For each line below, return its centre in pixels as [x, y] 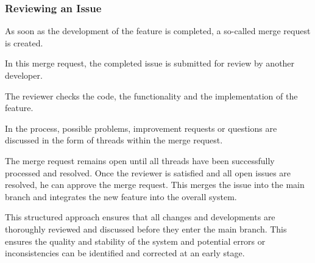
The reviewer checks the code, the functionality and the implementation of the [151, 95]
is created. [24, 42]
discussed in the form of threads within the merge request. [114, 140]
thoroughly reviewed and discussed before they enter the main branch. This [146, 229]
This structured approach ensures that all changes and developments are [140, 217]
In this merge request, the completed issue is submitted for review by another [150, 63]
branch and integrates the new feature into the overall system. [121, 196]
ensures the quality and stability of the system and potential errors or [135, 241]
